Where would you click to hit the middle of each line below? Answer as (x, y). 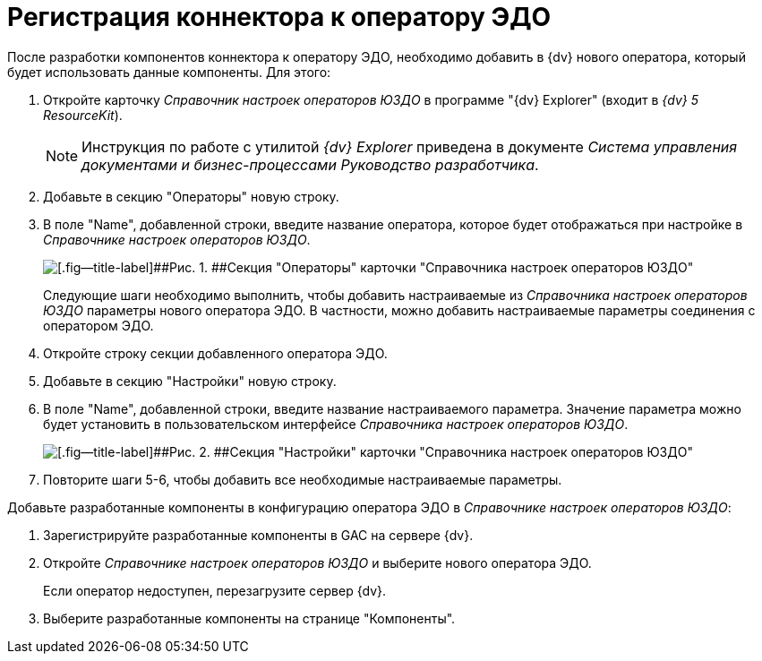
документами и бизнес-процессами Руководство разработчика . (310, 164)
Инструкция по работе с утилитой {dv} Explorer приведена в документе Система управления (410, 146)
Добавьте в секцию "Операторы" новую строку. (191, 196)
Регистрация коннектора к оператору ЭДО (279, 17)
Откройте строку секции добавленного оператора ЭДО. (215, 353)
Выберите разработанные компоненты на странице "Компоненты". (249, 618)
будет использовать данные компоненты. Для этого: (169, 72)
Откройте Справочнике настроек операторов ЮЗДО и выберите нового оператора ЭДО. (317, 562)
